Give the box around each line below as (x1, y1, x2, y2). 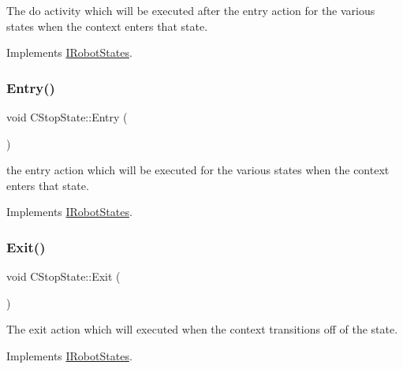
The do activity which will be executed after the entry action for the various (6, 2, 375, 18)
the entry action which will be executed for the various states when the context (6, 162, 390, 178)
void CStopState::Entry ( (6, 109, 128, 125)
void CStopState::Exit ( (6, 268, 121, 285)
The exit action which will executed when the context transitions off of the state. (6, 321, 398, 337)
